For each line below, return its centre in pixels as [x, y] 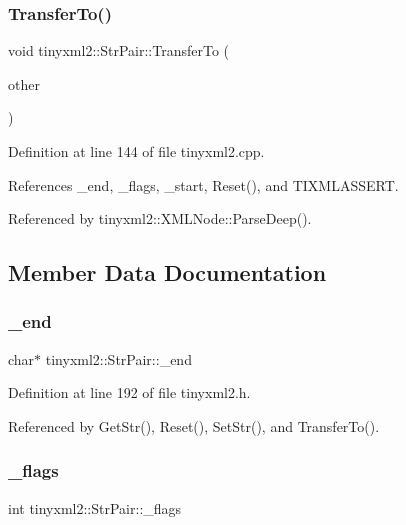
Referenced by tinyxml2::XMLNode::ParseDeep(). [160, 218]
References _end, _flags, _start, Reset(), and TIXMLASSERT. [203, 184]
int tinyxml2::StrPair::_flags [95, 507]
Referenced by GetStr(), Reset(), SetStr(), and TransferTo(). [194, 425]
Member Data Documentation [167, 272]
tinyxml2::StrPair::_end [118, 358]
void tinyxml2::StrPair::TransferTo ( [118, 50]
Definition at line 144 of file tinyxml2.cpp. [136, 151]
